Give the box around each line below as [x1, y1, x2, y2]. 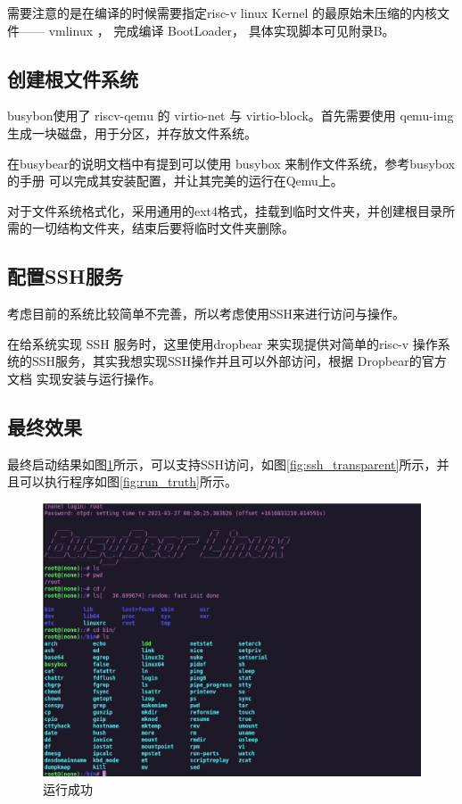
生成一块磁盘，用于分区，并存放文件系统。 [7, 123, 257, 142]
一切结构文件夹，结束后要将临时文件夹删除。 [31, 219, 294, 237]
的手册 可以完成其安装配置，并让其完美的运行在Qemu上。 [7, 171, 343, 190]
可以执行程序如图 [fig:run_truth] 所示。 [19, 472, 237, 491]
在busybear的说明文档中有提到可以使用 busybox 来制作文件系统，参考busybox [7, 153, 455, 172]
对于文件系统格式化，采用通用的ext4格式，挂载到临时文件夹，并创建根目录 [7, 201, 443, 220]
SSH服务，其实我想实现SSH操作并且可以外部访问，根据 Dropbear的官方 [31, 352, 447, 370]
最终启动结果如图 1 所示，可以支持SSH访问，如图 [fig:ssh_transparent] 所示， [7, 454, 437, 473]
